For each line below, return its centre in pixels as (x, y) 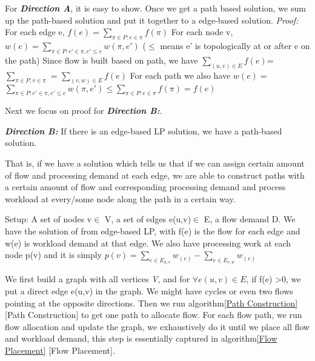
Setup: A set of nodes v (48, 219)
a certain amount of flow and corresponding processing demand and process (145, 187)
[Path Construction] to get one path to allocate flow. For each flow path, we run (154, 315)
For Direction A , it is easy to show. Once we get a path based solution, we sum (155, 8)
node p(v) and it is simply (54, 255)
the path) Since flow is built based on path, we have (101, 60)
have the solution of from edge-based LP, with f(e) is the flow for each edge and (153, 231)
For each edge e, (35, 32)
